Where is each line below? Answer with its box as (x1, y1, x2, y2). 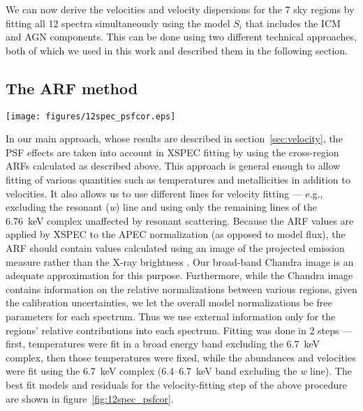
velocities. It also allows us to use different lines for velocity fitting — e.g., (6, 186, 323, 200)
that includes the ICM (245, 15, 341, 30)
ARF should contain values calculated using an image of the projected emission (6, 240, 345, 255)
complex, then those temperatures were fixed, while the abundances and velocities (6, 350, 356, 364)
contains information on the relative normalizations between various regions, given (6, 281, 357, 296)
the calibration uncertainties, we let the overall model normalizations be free (6, 295, 332, 310)
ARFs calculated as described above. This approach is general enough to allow (6, 158, 341, 173)
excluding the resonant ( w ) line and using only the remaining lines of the (6, 200, 317, 214)
